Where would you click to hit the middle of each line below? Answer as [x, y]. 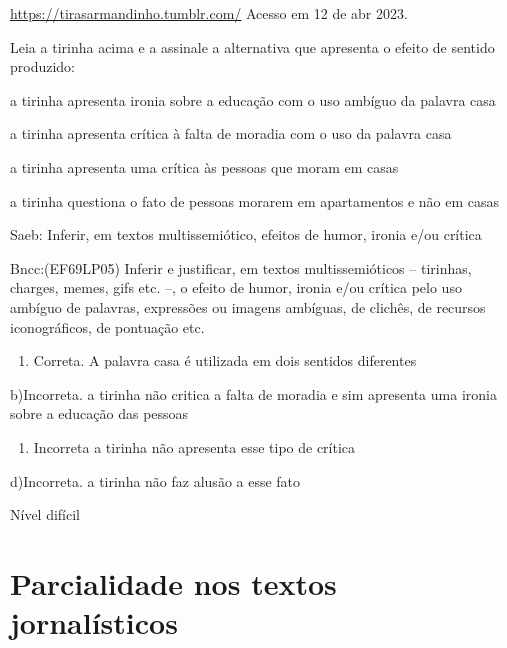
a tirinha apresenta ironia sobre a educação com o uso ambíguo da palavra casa [253, 99]
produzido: [43, 66]
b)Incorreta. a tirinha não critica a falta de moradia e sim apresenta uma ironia [253, 393]
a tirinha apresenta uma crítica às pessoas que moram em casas [204, 166]
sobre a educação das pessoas [99, 413]
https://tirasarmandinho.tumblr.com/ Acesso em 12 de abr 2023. [209, 13]
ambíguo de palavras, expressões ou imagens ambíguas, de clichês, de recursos [248, 306]
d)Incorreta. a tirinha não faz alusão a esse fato [155, 480]
